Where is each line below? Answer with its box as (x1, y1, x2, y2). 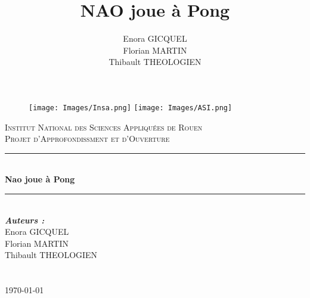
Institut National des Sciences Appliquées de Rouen (5, 120, 203, 133)
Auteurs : (5, 213, 45, 226)
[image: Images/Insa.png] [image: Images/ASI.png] (29, 103, 232, 112)
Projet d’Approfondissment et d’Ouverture (5, 132, 170, 145)
